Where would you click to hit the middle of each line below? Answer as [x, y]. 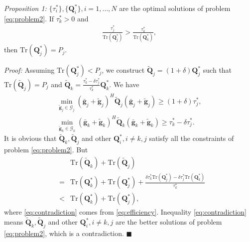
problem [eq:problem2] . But [46, 150]
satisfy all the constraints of [191, 138]
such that [217, 70]
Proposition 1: [25, 8]
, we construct [123, 70]
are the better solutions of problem [169, 222]
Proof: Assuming [29, 70]
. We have [124, 84]
